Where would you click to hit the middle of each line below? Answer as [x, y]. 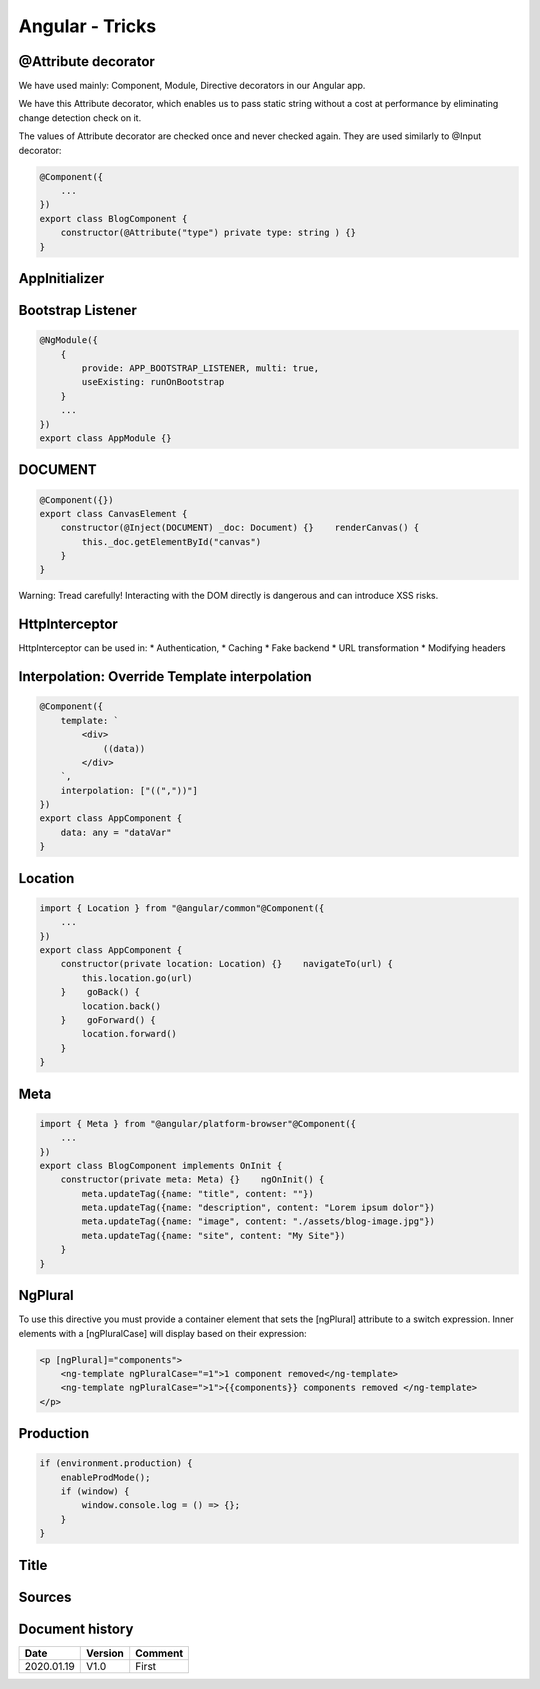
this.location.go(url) [137, 978]
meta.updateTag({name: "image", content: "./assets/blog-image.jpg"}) [258, 1221]
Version [105, 1653]
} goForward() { [108, 1019]
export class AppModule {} [105, 438]
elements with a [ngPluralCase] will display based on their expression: [162, 1333]
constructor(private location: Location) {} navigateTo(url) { [227, 964]
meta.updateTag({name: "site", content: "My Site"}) [213, 1235]
